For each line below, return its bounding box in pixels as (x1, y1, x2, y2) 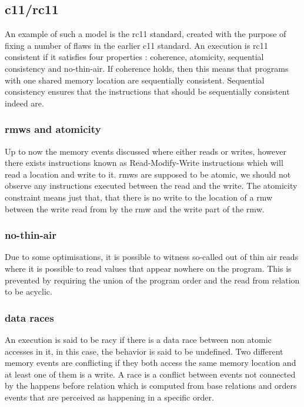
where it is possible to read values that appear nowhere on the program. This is (5, 262, 292, 274)
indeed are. (5, 96, 44, 109)
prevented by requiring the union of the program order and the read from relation (5, 273, 300, 286)
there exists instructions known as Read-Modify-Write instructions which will (5, 156, 283, 169)
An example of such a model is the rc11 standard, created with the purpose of (5, 28, 286, 40)
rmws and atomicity (5, 122, 101, 136)
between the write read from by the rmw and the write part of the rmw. (5, 202, 265, 215)
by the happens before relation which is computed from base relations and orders (5, 379, 297, 392)
